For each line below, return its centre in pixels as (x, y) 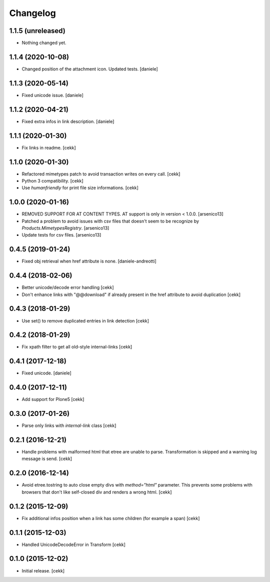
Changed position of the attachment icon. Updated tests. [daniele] (90, 69)
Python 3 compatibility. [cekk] (52, 180)
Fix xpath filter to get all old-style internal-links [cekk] (77, 347)
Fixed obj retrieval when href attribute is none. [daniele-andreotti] (89, 261)
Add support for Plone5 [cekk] (53, 399)
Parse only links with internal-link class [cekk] (69, 425)
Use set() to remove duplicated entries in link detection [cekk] (85, 320)
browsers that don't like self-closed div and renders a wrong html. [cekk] (97, 492)
